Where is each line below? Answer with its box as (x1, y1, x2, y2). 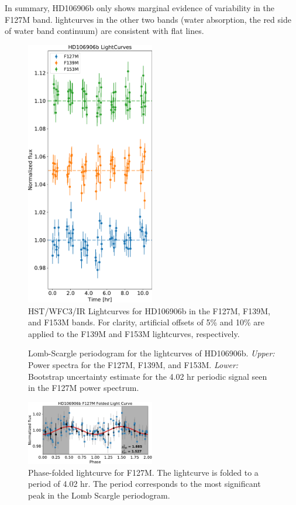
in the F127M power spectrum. (28, 382, 139, 394)
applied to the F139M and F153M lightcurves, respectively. (28, 327, 240, 339)
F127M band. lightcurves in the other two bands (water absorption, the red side (5, 13, 291, 25)
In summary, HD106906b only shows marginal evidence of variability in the (5, 2, 275, 13)
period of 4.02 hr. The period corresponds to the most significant (28, 477, 261, 490)
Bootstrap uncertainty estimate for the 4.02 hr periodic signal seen (28, 370, 267, 382)
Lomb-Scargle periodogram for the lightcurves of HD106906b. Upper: (28, 347, 275, 359)
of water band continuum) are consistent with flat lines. (5, 25, 204, 37)
